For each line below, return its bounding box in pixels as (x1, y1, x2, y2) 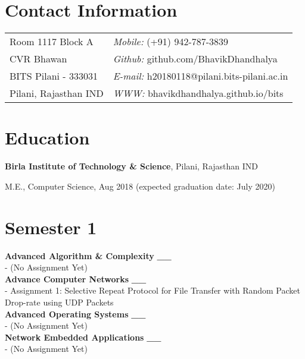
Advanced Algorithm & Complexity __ (5, 249, 172, 262)
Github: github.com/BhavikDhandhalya (113, 52, 278, 66)
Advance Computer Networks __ (5, 272, 147, 285)
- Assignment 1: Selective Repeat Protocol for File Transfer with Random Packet (5, 284, 300, 297)
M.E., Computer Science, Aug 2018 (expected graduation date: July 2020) (5, 179, 275, 192)
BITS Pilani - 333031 (10, 69, 98, 83)
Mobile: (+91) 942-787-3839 (113, 34, 229, 49)
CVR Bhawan (10, 52, 67, 66)
